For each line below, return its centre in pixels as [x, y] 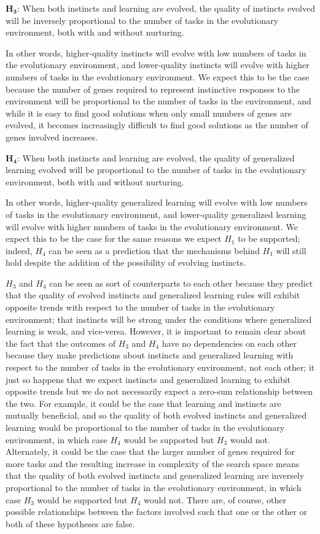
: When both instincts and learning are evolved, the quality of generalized [156, 157]
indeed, [19, 250]
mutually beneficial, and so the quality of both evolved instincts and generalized [156, 415]
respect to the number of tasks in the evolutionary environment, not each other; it [160, 367]
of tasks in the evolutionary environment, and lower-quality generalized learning [156, 214]
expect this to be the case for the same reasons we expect [114, 238]
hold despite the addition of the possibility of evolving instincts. [126, 262]
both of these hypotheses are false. [70, 523]
